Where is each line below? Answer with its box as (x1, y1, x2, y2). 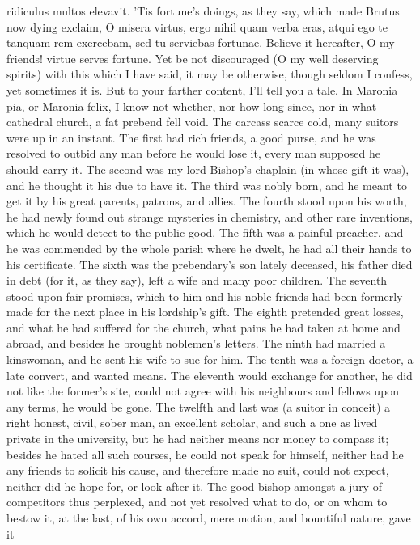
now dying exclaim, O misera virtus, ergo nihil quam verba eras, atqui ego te (6, 18, 388, 35)
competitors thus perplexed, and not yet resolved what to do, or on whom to (6, 493, 388, 510)
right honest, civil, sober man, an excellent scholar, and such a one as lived (6, 414, 378, 431)
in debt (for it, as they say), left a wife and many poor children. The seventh (6, 272, 388, 289)
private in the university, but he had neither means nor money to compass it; (6, 430, 389, 447)
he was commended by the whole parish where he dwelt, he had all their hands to (6, 239, 412, 256)
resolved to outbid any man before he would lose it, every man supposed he (6, 145, 381, 162)
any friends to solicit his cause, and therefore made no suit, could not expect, (6, 462, 389, 479)
